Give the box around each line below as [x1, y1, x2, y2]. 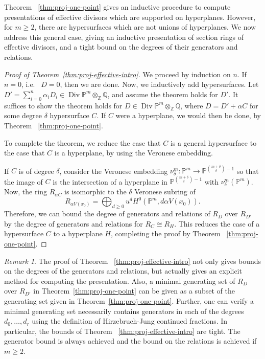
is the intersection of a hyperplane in [53, 176, 167, 187]
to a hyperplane [53, 228, 103, 239]
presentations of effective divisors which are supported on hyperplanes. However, [4, 11, 256, 22]
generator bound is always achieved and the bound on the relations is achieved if [4, 335, 257, 346]
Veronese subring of [134, 186, 196, 197]
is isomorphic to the [64, 186, 127, 197]
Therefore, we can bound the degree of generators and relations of [4, 208, 210, 219]
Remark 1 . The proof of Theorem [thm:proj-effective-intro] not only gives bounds [4, 255, 261, 266]
